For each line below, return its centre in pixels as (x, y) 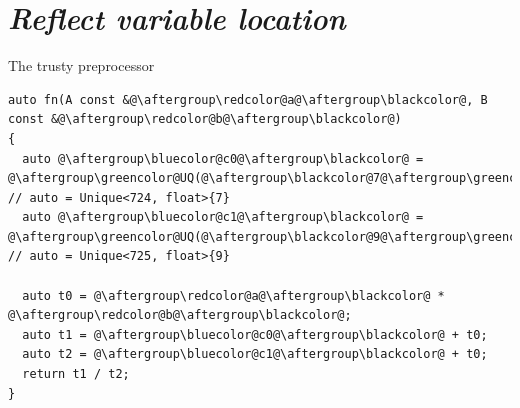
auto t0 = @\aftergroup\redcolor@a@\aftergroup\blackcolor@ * (233, 295)
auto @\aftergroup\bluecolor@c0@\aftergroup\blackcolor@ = (223, 158)
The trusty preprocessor (81, 65)
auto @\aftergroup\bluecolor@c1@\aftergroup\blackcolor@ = (223, 217)
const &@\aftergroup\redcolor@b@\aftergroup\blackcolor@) (205, 119)
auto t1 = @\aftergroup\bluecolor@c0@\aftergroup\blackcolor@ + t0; (255, 334)
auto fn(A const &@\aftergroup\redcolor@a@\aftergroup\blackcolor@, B (248, 99)
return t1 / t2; (76, 374)
